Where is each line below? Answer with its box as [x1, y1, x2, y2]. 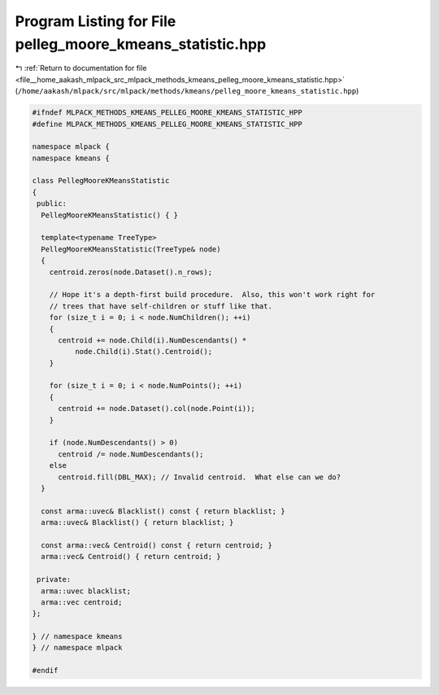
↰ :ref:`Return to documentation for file [15, 63, 147, 73]
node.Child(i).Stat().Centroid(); [74, 347, 213, 356]
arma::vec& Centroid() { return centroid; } [41, 552, 221, 562]
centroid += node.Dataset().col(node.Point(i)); [58, 404, 255, 413]
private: [37, 575, 72, 584]
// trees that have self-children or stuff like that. [49, 301, 272, 311]
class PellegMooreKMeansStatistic [32, 176, 170, 186]
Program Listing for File [15, 12, 176, 30]
